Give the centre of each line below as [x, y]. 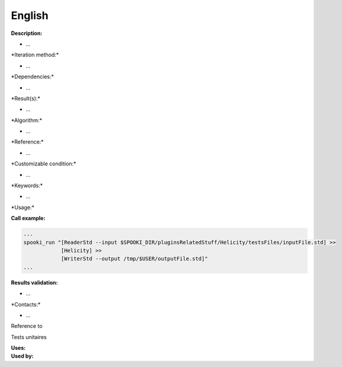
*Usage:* [23, 207]
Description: [27, 33]
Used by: [22, 356]
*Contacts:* [26, 304]
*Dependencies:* [33, 76]
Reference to [27, 326]
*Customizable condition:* [44, 164]
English [30, 15]
